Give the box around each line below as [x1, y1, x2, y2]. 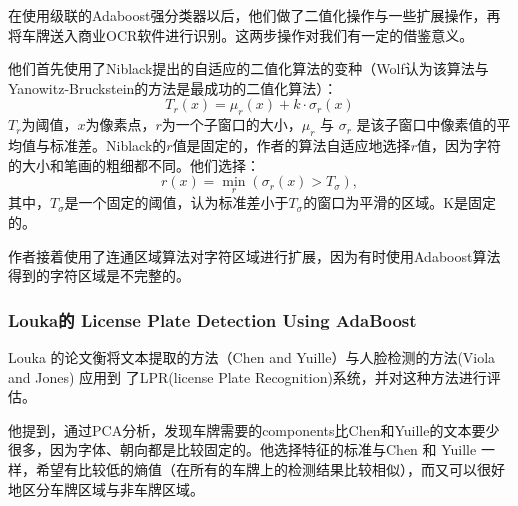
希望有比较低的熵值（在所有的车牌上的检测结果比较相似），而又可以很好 [35, 458, 505, 479]
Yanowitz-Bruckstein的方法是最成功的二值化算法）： [8, 77, 338, 98]
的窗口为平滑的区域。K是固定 [303, 192, 497, 213]
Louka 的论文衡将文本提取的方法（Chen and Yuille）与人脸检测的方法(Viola [8, 346, 496, 367]
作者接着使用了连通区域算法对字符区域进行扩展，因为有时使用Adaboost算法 [8, 245, 501, 266]
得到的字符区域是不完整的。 [8, 265, 190, 286]
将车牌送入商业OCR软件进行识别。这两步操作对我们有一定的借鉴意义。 [8, 24, 474, 45]
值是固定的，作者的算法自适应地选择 [172, 134, 411, 155]
